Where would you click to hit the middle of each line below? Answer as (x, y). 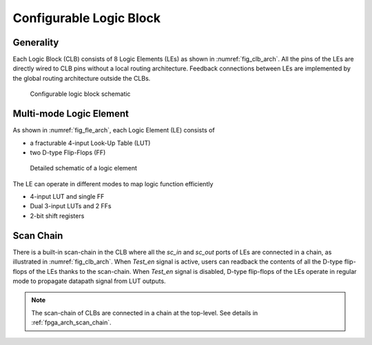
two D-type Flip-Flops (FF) (68, 152)
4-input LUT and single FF (67, 197)
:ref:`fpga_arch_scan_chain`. (71, 323)
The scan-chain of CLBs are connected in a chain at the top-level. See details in (145, 313)
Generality (36, 42)
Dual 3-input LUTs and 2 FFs (71, 206)
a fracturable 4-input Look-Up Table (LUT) (90, 143)
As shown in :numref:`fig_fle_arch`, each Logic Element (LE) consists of (114, 130)
